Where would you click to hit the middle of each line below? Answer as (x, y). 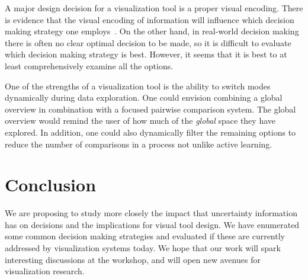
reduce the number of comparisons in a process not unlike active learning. (139, 144)
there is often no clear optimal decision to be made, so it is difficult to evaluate (148, 42)
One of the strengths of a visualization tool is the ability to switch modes (138, 86)
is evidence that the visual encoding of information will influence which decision (150, 19)
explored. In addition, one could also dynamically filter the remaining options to (150, 132)
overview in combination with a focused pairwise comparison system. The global (150, 109)
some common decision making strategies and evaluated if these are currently (145, 236)
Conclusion (51, 185)
